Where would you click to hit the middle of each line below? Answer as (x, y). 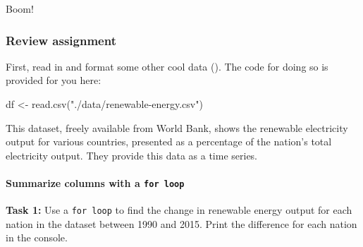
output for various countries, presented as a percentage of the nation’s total (169, 141)
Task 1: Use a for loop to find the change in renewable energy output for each (179, 210)
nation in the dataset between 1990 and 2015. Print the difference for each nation (181, 223)
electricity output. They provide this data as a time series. (132, 155)
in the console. (37, 237)
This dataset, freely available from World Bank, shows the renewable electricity (177, 127)
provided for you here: (54, 80)
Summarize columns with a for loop (95, 182)
